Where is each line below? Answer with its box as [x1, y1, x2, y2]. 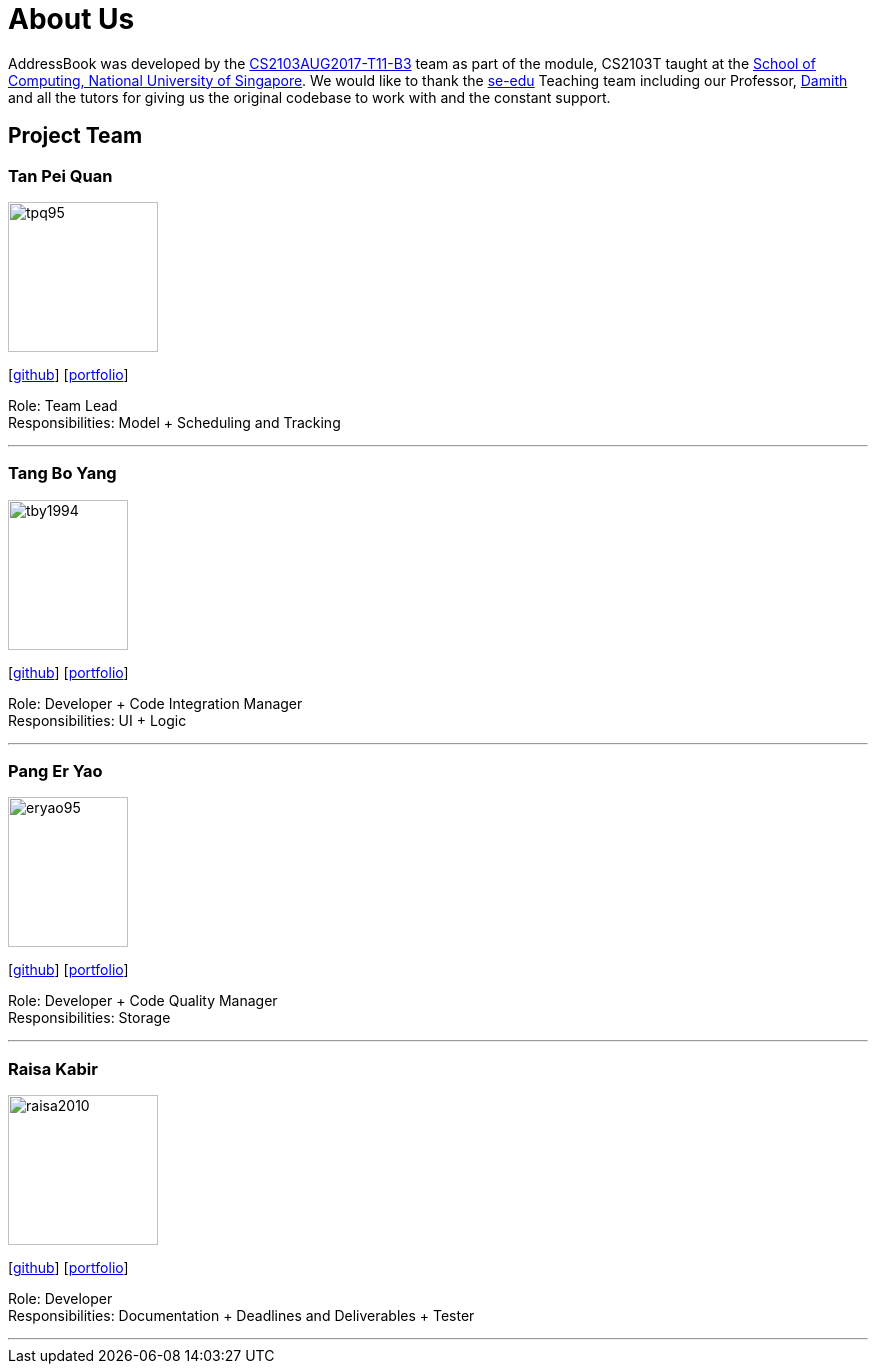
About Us [8, 2, 135, 36]
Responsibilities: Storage [8, 1009, 171, 1027]
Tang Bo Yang [8, 463, 117, 484]
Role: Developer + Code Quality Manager [8, 992, 278, 1010]
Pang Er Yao [8, 761, 103, 782]
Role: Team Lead [8, 396, 118, 414]
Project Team [8, 123, 143, 149]
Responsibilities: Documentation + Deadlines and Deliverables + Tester [8, 1307, 475, 1325]
